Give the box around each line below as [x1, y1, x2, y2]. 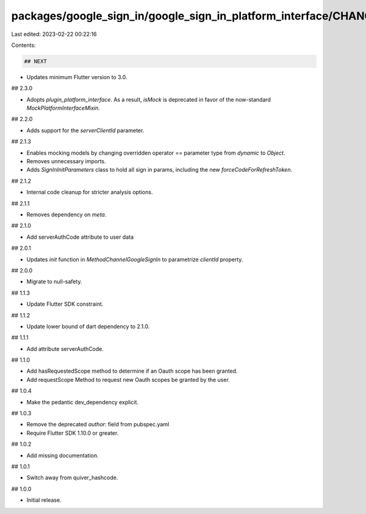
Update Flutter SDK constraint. [26, 300, 104, 308]
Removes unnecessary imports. [26, 158, 106, 165]
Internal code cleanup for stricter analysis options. [26, 189, 153, 196]
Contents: [11, 41, 36, 49]
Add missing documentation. [26, 451, 99, 459]
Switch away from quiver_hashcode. [26, 474, 118, 481]
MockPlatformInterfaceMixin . [26, 104, 100, 112]
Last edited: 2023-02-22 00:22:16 [11, 30, 97, 38]
